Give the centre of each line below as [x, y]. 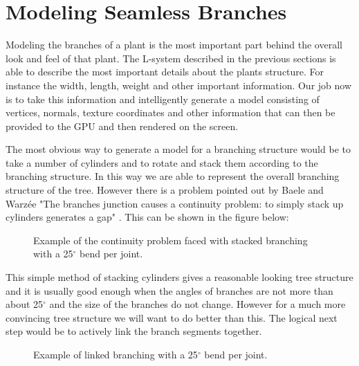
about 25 [25, 304]
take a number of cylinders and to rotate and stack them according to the [162, 162]
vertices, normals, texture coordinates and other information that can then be [171, 112]
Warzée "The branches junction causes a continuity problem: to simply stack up [175, 203]
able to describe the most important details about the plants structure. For [165, 72]
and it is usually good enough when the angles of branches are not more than [169, 290]
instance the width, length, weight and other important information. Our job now [179, 85]
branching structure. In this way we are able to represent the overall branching [173, 176]
